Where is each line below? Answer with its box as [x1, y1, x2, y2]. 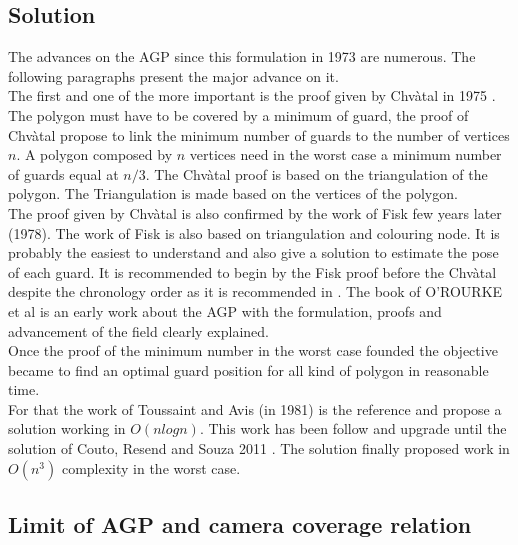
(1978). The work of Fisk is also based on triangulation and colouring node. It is [8, 222, 500, 243]
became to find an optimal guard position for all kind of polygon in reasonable [8, 359, 489, 380]
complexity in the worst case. [61, 457, 241, 478]
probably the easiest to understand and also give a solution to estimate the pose [8, 242, 499, 263]
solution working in [8, 418, 126, 439]
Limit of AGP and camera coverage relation [8, 509, 472, 540]
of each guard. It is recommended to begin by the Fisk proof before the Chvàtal [8, 261, 497, 282]
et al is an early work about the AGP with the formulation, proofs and [8, 300, 442, 321]
